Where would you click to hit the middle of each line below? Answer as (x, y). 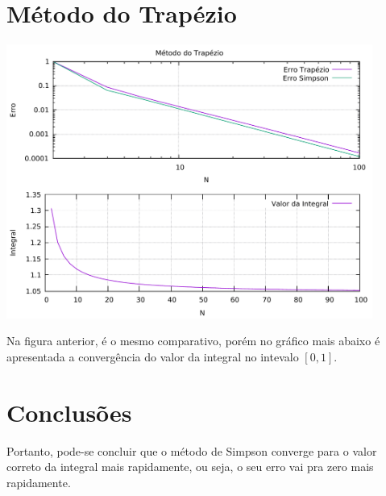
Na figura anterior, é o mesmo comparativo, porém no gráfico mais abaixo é (193, 341)
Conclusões (69, 412)
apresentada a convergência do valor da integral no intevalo (153, 357)
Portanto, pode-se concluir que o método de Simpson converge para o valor (192, 450)
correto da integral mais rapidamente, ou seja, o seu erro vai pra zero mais (190, 467)
